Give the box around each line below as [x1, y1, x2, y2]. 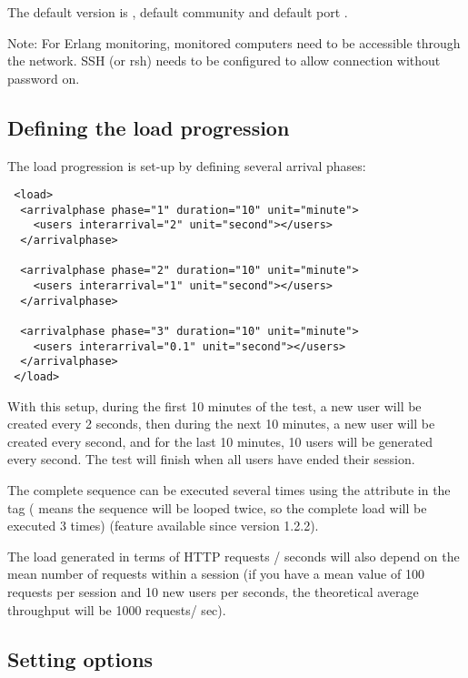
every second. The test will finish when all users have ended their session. [7, 450, 415, 469]
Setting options [7, 644, 154, 673]
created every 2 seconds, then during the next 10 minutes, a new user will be [7, 414, 435, 433]
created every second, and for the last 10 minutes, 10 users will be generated [7, 431, 433, 450]
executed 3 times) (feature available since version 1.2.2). [7, 516, 319, 535]
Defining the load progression [7, 113, 290, 141]
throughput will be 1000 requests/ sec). [7, 600, 226, 619]
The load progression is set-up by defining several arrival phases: [7, 156, 366, 175]
